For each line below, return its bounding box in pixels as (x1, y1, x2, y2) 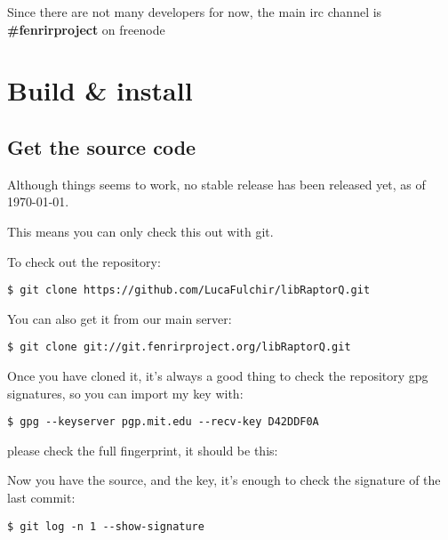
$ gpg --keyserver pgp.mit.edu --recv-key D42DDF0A (7, 415, 319, 429)
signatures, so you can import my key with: (7, 383, 244, 402)
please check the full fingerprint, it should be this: (7, 440, 278, 459)
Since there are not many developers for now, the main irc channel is (7, 3, 382, 20)
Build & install (7, 72, 193, 109)
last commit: (7, 488, 76, 507)
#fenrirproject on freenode (7, 20, 165, 38)
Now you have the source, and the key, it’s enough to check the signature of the (7, 471, 441, 489)
